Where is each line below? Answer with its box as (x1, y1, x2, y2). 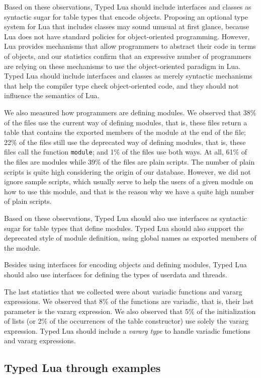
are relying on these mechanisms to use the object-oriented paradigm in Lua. (4, 60, 241, 71)
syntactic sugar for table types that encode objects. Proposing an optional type (4, 11, 248, 22)
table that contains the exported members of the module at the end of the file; (4, 127, 246, 137)
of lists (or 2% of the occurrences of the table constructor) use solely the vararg (4, 316, 249, 326)
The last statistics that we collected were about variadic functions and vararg (4, 286, 242, 296)
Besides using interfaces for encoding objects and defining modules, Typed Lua (4, 259, 247, 270)
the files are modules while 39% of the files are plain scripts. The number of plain (4, 156, 255, 167)
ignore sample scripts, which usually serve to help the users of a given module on (4, 176, 253, 187)
